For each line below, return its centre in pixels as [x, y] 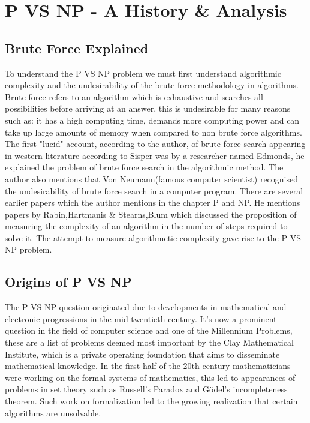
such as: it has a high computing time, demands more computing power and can [152, 120]
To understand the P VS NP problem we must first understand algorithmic [143, 73]
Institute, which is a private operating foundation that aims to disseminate [142, 354]
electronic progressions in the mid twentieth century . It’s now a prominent [141, 318]
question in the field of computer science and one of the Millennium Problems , [149, 330]
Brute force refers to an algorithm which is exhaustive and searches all [134, 96]
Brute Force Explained [77, 48]
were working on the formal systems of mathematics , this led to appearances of [150, 377]
